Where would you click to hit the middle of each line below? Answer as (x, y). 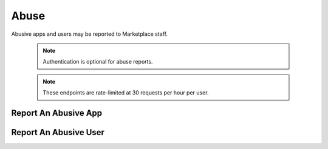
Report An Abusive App (57, 113)
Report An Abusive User (58, 132)
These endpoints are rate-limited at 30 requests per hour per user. (126, 93)
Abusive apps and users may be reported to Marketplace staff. (90, 34)
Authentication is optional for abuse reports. (98, 62)
